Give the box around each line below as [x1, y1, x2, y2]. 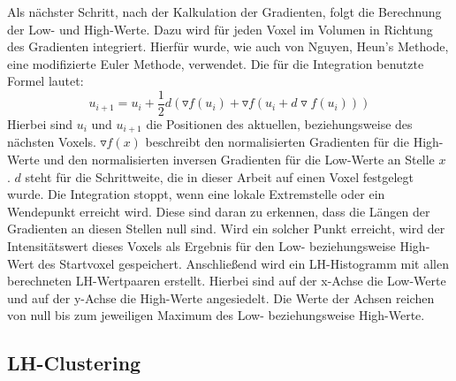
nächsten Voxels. [7, 133, 96, 151]
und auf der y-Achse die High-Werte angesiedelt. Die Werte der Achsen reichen [7, 288, 435, 307]
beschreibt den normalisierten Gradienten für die [145, 133, 409, 151]
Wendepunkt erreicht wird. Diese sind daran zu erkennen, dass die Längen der [7, 202, 430, 220]
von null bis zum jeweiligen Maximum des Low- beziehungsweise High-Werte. [7, 306, 425, 324]
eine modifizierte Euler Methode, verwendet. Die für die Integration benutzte [7, 54, 424, 72]
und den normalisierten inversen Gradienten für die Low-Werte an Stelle [43, 150, 435, 169]
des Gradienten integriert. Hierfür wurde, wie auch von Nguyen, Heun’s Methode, [7, 37, 449, 56]
